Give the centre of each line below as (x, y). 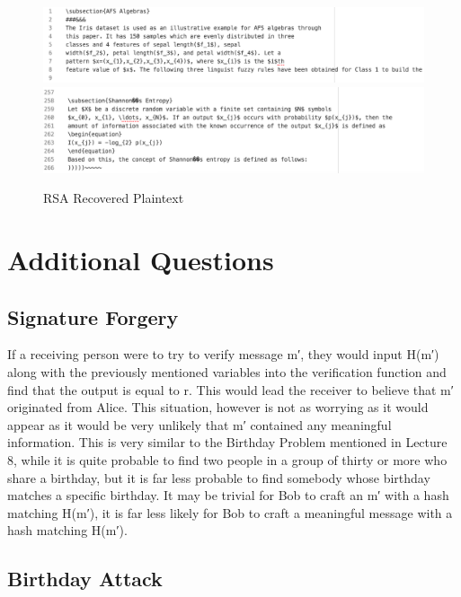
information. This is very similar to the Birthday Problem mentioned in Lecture (227, 442)
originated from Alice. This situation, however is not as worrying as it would (218, 407)
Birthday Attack (85, 579)
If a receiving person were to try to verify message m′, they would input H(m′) (223, 354)
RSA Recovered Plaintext (114, 198)
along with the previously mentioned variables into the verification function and (227, 372)
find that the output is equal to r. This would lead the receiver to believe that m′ (230, 389)
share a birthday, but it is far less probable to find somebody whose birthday (219, 477)
